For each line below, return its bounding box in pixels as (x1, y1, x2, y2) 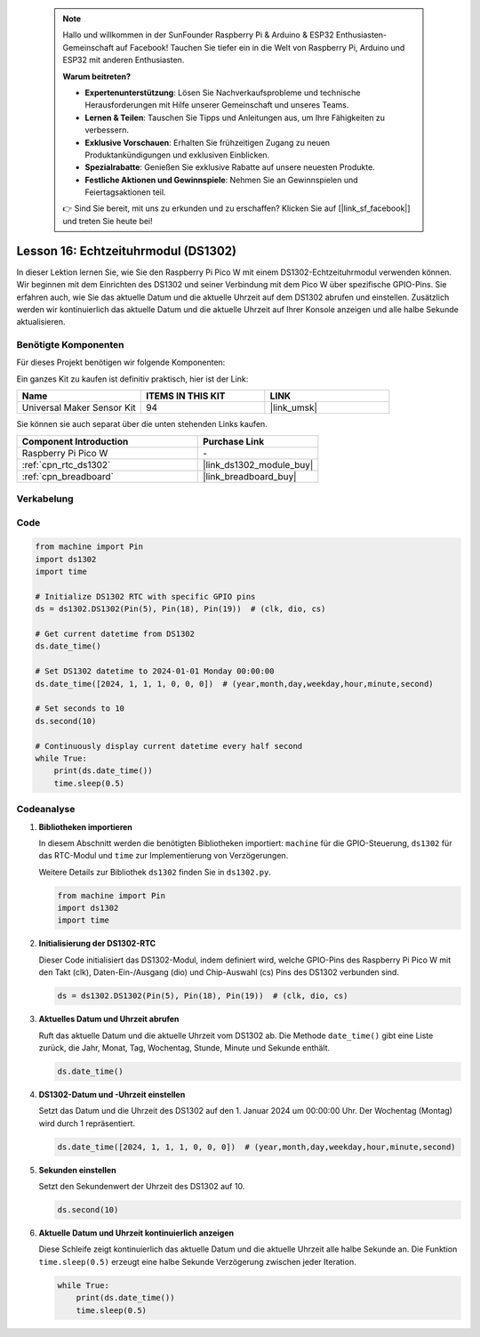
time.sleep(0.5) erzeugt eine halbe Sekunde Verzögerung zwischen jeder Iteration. (38, 1256, 356, 1267)
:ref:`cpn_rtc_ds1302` (21, 458, 111, 471)
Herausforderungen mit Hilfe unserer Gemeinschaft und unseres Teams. (84, 100, 349, 110)
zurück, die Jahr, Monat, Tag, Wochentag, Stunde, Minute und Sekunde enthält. (38, 1042, 331, 1053)
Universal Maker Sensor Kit (21, 401, 137, 414)
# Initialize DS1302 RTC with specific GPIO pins (35, 592, 256, 601)
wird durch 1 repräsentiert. (38, 1117, 136, 1129)
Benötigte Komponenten (16, 339, 124, 351)
